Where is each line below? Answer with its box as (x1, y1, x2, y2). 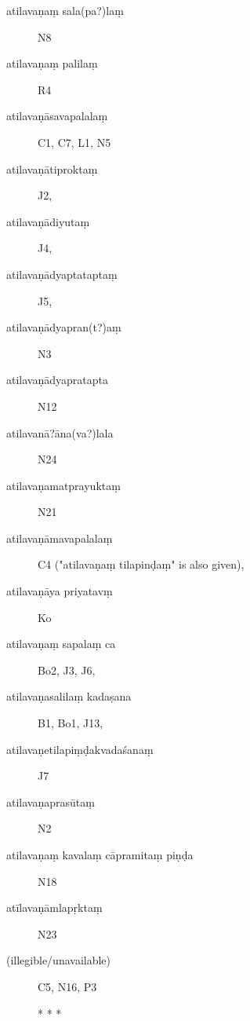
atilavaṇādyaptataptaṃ (6, 265, 118, 282)
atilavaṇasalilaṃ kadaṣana (6, 688, 132, 704)
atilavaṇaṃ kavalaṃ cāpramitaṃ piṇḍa (6, 847, 194, 862)
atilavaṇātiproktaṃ (6, 160, 98, 177)
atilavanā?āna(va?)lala (6, 424, 114, 441)
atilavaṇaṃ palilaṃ (6, 55, 98, 71)
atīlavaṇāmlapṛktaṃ (6, 899, 103, 916)
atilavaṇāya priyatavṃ (6, 583, 113, 599)
